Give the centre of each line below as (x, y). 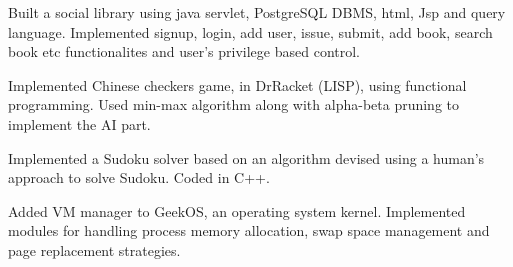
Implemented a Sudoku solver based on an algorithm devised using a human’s (246, 157)
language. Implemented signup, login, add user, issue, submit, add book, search (250, 31)
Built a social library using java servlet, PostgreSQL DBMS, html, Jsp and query (257, 12)
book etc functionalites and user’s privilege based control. (184, 51)
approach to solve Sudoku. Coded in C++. (139, 177)
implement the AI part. (79, 123)
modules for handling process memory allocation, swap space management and (249, 230)
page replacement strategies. (94, 249)
